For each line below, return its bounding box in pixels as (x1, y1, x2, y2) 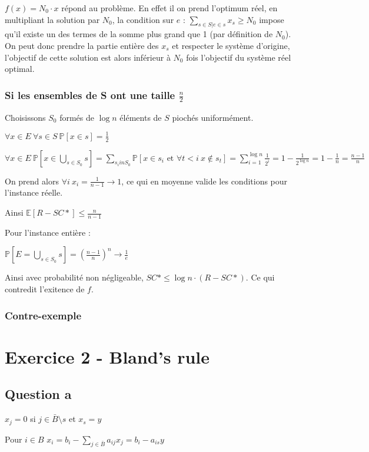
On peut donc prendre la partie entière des (5, 39, 159, 51)
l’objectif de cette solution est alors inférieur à (5, 51, 171, 63)
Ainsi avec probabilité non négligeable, (5, 271, 144, 283)
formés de (59, 111, 94, 123)
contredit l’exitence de (5, 283, 85, 295)
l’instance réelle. (5, 186, 63, 199)
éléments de (119, 111, 162, 123)
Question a (5, 385, 72, 403)
